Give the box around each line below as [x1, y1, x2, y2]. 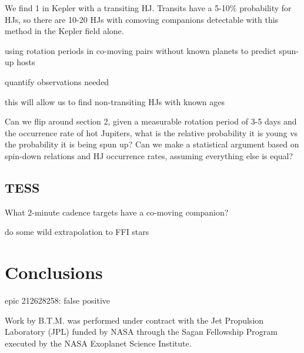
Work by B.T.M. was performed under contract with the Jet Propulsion [5, 314, 264, 326]
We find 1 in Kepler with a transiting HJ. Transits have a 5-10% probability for [5, 2, 292, 14]
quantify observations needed [5, 75, 109, 88]
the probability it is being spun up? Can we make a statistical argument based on [5, 138, 299, 150]
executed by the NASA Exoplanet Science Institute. [5, 337, 192, 349]
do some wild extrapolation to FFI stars [5, 226, 149, 238]
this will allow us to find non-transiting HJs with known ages [5, 95, 225, 107]
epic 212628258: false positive [5, 294, 111, 307]
